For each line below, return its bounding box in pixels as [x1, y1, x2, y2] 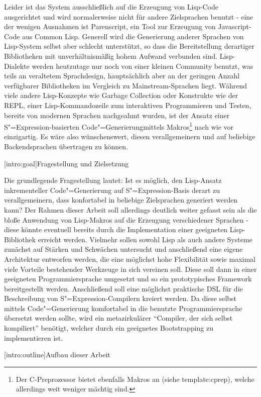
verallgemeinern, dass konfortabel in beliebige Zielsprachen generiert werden [4, 194, 238, 205]
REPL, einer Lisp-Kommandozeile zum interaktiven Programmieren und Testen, [4, 100, 251, 110]
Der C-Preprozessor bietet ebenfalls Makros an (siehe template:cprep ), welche [16, 373, 254, 384]
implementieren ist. [4, 332, 63, 343]
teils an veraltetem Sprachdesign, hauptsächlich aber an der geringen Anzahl [4, 70, 240, 81]
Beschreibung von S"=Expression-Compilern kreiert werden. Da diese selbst [4, 293, 237, 304]
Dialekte [4, 60, 30, 71]
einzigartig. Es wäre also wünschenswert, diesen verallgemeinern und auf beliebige [4, 131, 255, 142]
